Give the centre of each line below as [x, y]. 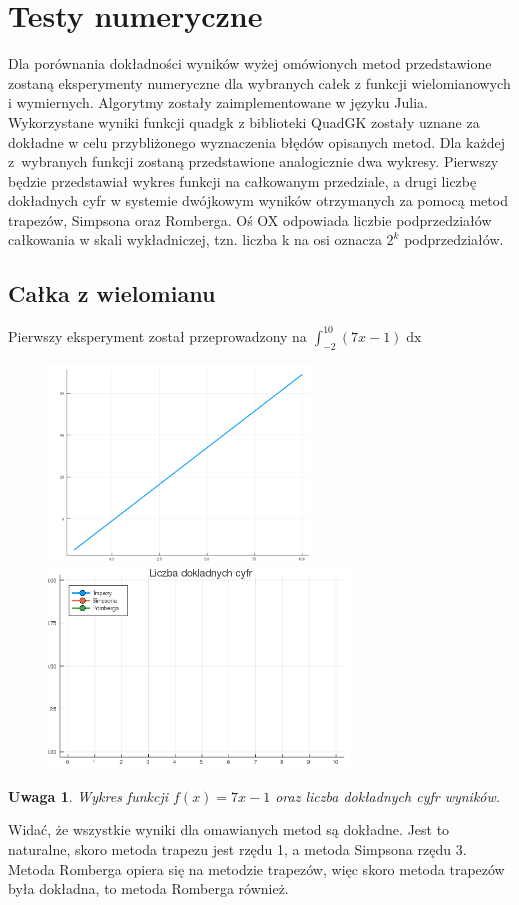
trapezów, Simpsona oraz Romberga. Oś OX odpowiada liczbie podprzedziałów [250, 219]
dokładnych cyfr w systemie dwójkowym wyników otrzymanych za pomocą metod [258, 200]
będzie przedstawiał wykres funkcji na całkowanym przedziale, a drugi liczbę [242, 180]
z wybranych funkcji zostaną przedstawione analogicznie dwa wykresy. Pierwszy [253, 161]
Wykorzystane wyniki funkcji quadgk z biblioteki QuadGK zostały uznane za [244, 121]
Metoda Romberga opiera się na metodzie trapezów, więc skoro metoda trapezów [256, 868]
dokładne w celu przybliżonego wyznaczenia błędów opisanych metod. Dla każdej [256, 141]
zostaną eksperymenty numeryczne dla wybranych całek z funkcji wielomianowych [259, 82]
